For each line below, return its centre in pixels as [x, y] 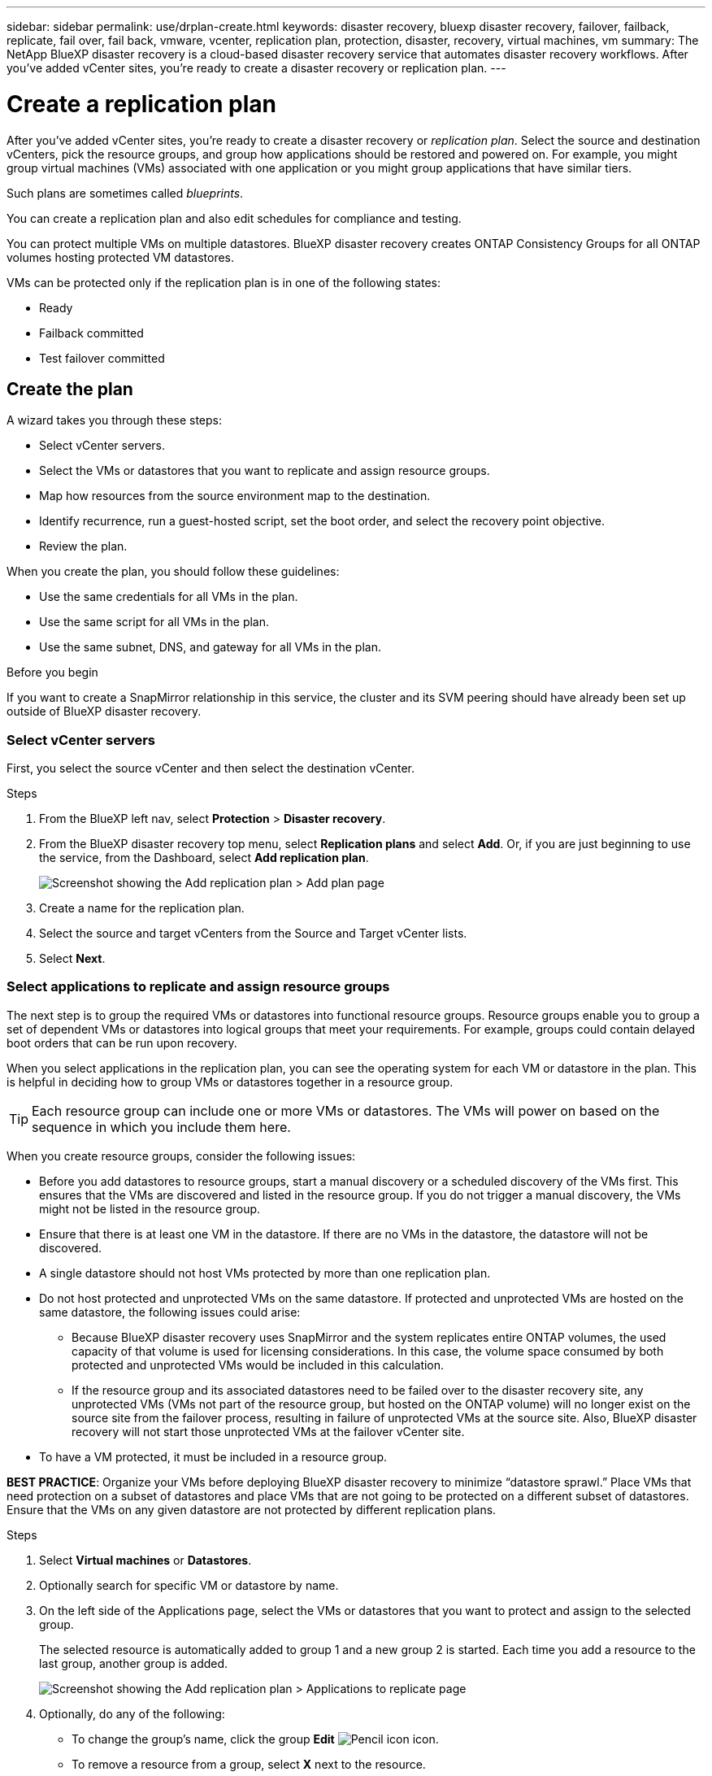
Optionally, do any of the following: [132, 1713]
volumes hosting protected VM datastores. [120, 257]
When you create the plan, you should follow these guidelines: [173, 572]
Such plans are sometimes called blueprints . [125, 193]
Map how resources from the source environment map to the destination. [235, 496]
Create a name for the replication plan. [142, 908]
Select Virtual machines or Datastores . [145, 1560]
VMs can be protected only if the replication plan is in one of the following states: [224, 282]
